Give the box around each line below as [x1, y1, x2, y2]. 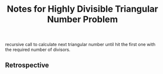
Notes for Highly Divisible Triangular [6, 3, 159, 15]
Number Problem [47, 14, 118, 25]
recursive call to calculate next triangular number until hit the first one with [5, 42, 156, 48]
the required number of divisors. [5, 47, 71, 52]
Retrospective [5, 61, 49, 69]
